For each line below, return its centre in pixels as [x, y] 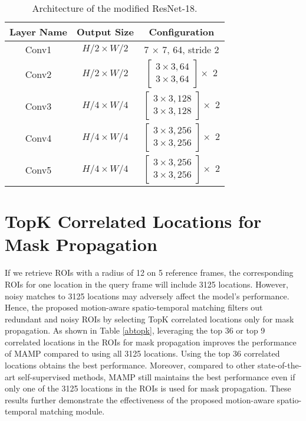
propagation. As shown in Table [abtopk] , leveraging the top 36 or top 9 [135, 330]
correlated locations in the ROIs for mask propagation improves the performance [151, 342]
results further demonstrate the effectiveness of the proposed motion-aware [140, 399]
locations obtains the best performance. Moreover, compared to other [130, 365]
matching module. [72, 411]
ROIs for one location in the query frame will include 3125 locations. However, [147, 284]
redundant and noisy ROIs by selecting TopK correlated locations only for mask [149, 319]
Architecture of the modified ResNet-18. [115, 8]
